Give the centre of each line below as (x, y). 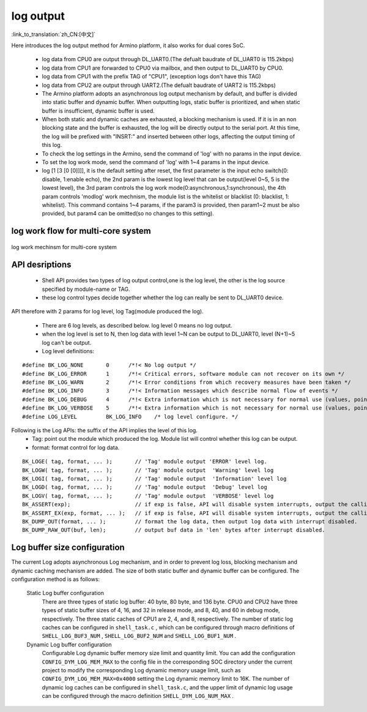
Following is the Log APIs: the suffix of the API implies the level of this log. (105, 430)
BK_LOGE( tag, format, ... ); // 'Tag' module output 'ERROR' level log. (145, 462)
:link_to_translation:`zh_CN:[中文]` (54, 34)
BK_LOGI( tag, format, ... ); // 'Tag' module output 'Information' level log (154, 478)
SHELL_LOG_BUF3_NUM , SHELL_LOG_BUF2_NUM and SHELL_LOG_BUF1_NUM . (139, 636)
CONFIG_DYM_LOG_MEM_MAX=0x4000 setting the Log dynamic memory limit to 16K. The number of (166, 679)
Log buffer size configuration (68, 548)
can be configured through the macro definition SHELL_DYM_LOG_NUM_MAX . (138, 696)
